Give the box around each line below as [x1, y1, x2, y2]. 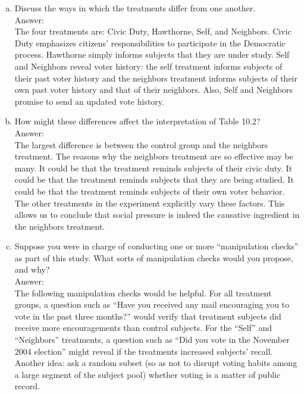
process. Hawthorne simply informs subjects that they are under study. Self [14, 48, 290, 61]
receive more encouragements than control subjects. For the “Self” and [14, 321, 272, 334]
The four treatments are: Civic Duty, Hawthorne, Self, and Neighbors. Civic [14, 25, 292, 37]
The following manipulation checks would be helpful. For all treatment [14, 286, 272, 299]
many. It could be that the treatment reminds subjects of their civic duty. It [14, 161, 293, 174]
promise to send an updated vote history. [14, 95, 164, 107]
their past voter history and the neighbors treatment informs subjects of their [14, 71, 297, 84]
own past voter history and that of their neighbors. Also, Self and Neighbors [14, 83, 293, 96]
